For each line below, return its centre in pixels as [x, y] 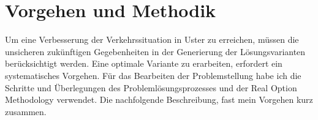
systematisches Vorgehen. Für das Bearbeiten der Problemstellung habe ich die [153, 75]
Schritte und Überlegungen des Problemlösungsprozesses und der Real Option [151, 87]
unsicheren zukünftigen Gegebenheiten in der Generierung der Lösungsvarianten [155, 51]
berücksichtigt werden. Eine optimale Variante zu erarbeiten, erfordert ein [144, 63]
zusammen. [26, 111]
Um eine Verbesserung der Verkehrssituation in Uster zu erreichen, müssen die [152, 39]
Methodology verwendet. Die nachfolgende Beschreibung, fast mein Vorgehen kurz [159, 99]
